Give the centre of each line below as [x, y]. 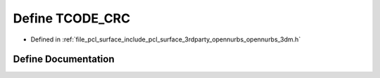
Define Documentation [64, 59]
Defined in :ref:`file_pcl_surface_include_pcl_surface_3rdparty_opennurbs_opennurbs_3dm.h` [166, 39]
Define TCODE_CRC [71, 18]
